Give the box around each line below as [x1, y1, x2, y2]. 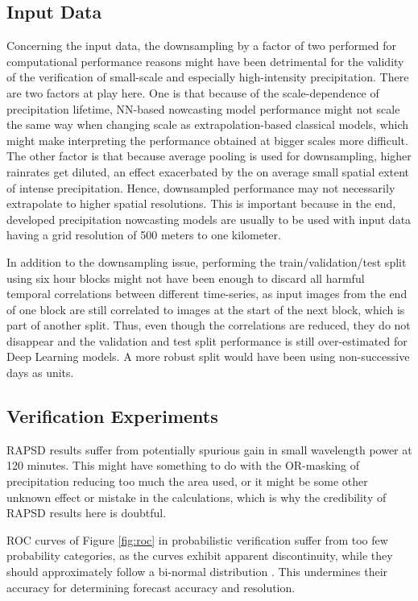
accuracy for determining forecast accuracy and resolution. [6, 578, 296, 595]
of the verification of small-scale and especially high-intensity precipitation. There [6, 68, 409, 85]
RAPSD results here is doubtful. [6, 504, 167, 521]
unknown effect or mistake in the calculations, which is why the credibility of [6, 488, 387, 505]
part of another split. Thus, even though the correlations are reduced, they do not [6, 317, 411, 334]
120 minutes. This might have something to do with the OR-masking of [6, 457, 359, 474]
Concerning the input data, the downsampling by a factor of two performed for [6, 37, 397, 54]
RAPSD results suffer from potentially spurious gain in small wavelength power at [6, 441, 412, 458]
